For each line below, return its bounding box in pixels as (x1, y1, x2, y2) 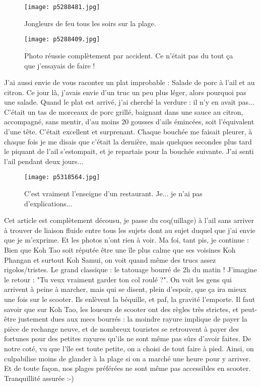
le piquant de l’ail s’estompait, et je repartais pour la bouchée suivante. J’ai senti (4, 146, 254, 157)
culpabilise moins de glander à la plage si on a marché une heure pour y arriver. (4, 353, 251, 363)
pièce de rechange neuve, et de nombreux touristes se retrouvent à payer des (4, 323, 239, 334)
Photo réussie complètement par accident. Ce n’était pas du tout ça (24, 50, 233, 60)
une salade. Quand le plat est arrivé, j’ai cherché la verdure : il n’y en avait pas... (4, 97, 254, 107)
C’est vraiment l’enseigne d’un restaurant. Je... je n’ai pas (24, 188, 203, 199)
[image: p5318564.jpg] (24, 174, 100, 181)
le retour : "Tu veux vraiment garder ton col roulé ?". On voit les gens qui (4, 274, 232, 284)
